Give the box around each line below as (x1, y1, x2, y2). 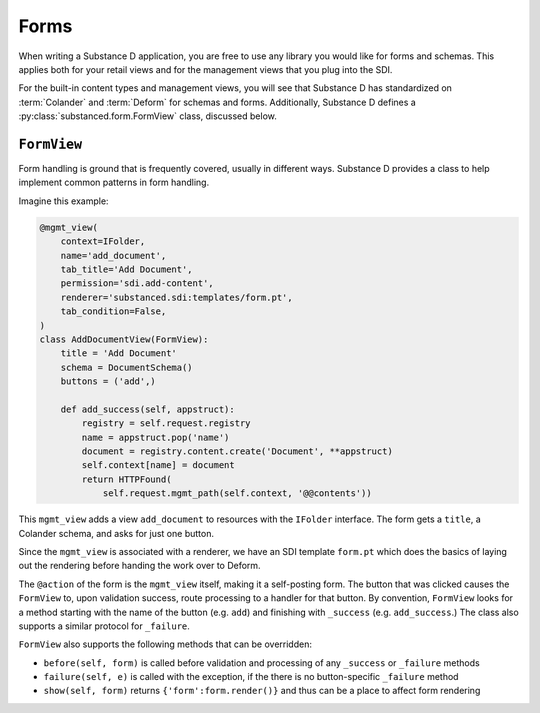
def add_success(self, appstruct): (60, 403, 235, 415)
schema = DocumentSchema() (60, 361, 194, 373)
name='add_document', (60, 250, 167, 261)
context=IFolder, (60, 236, 146, 247)
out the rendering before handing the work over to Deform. (18, 560, 261, 572)
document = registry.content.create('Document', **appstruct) (81, 446, 394, 457)
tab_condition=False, (60, 306, 167, 317)
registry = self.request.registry (81, 418, 251, 429)
